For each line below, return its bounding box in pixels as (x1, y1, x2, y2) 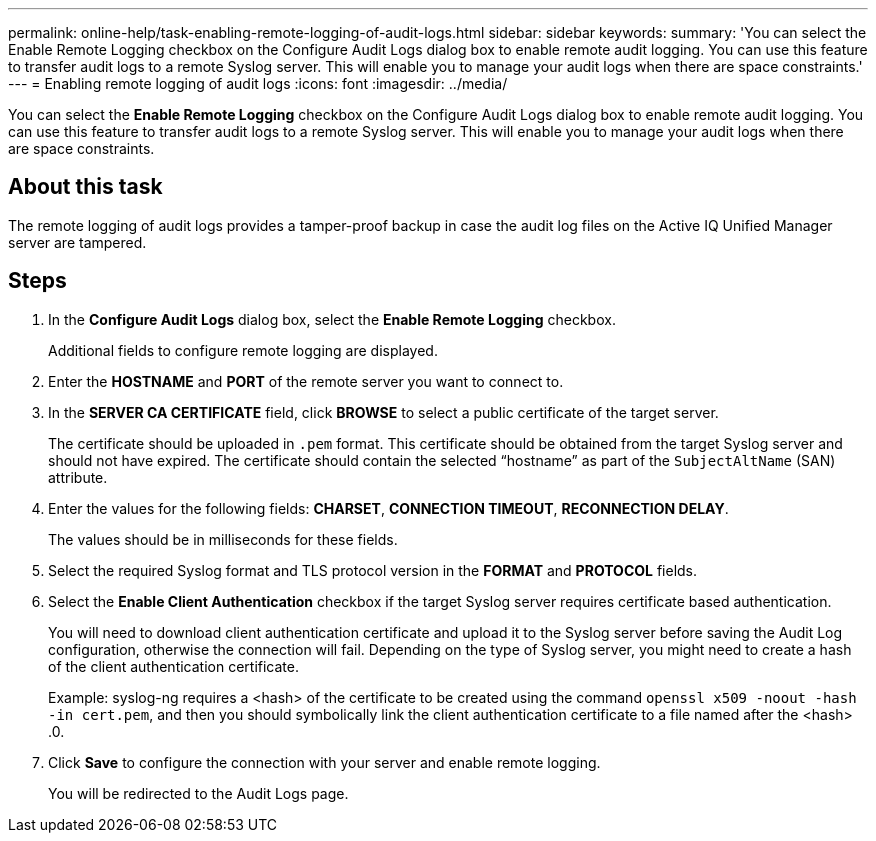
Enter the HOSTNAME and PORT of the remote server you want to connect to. (48, 372, 564, 390)
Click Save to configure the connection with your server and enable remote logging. (48, 753, 601, 771)
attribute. (48, 468, 108, 486)
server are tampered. (8, 233, 147, 251)
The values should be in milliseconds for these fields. (48, 530, 398, 548)
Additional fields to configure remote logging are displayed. (48, 341, 438, 359)
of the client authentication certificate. (48, 657, 300, 675)
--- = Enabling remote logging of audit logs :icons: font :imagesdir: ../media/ (8, 75, 508, 92)
